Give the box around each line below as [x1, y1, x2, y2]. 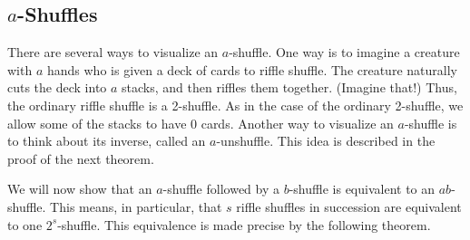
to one [7, 215, 43, 234]
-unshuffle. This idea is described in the [216, 131, 436, 150]
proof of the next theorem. [7, 149, 154, 168]
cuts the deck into [7, 78, 107, 97]
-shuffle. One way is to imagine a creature [229, 43, 460, 62]
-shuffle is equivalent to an [289, 179, 436, 198]
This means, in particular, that [50, 197, 222, 216]
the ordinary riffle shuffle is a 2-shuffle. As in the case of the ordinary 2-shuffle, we [7, 95, 464, 114]
